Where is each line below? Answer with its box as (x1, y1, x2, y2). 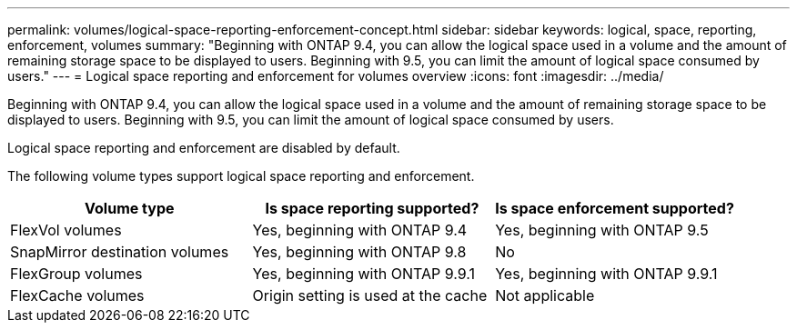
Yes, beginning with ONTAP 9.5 (495, 221, 709, 239)
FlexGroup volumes (10, 265, 143, 283)
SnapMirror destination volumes (10, 243, 229, 261)
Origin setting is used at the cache (252, 286, 488, 305)
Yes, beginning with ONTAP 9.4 (252, 221, 468, 239)
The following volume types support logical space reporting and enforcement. (7, 168, 475, 184)
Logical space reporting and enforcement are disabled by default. (7, 140, 400, 155)
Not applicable (495, 286, 595, 305)
